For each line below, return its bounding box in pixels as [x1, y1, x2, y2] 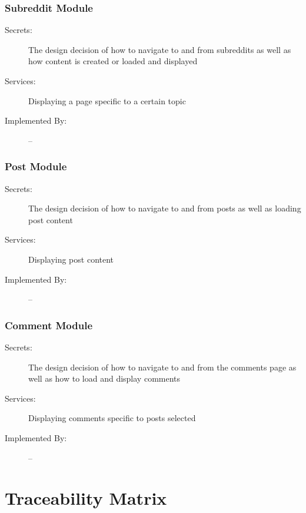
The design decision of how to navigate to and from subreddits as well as [28, 43, 291, 55]
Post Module [5, 159, 67, 174]
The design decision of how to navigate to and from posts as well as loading [28, 202, 301, 214]
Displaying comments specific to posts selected [28, 412, 196, 424]
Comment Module [5, 317, 93, 332]
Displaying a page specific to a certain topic [28, 94, 186, 107]
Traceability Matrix [5, 486, 167, 510]
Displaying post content [28, 253, 114, 265]
